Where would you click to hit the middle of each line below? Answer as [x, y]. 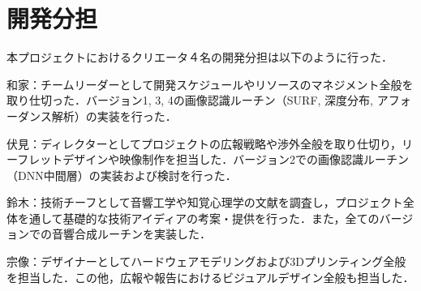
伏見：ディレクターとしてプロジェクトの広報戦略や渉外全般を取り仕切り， [204, 143]
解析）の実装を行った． [114, 116]
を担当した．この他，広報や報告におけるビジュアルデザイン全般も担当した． [210, 277]
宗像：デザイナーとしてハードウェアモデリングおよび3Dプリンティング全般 [206, 261]
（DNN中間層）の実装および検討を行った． [122, 175]
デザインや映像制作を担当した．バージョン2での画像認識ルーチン [236, 159]
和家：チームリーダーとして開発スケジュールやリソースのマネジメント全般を [210, 84]
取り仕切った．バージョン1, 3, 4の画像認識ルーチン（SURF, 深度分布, [190, 100]
